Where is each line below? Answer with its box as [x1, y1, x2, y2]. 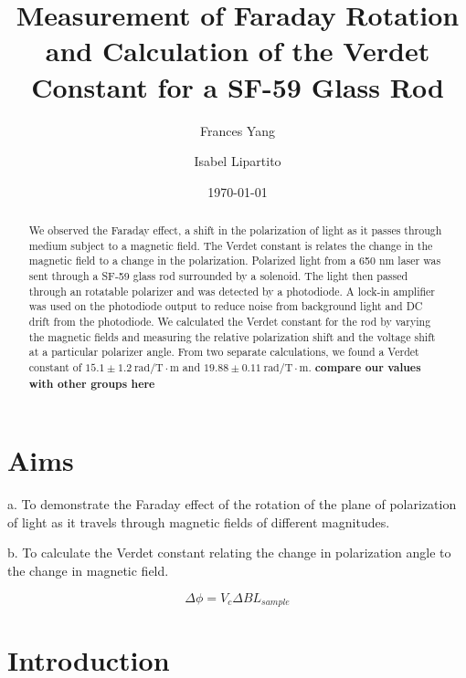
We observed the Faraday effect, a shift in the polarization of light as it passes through [28, 223, 442, 238]
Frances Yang [200, 120, 275, 140]
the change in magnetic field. [7, 561, 169, 580]
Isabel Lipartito [194, 151, 281, 171]
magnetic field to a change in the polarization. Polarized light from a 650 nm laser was [28, 253, 441, 268]
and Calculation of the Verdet [45, 32, 430, 69]
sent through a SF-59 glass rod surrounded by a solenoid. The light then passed [28, 268, 408, 284]
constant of [28, 359, 82, 374]
